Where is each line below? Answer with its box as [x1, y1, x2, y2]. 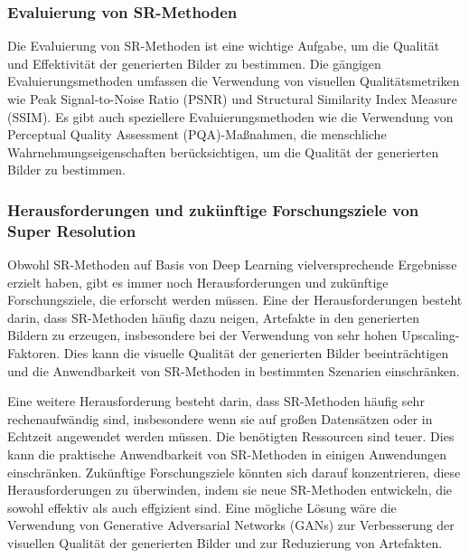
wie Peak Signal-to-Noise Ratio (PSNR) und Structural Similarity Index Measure [7, 90, 457, 108]
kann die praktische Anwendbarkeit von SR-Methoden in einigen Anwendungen [7, 445, 447, 464]
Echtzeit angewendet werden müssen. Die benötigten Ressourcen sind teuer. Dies [7, 427, 455, 446]
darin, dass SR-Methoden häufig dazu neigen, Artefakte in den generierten [7, 307, 419, 326]
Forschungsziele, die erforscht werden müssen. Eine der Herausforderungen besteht [7, 290, 463, 309]
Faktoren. [7, 344, 61, 363]
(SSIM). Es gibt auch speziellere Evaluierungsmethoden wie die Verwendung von [7, 107, 454, 126]
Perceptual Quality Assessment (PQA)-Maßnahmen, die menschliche [7, 125, 387, 144]
